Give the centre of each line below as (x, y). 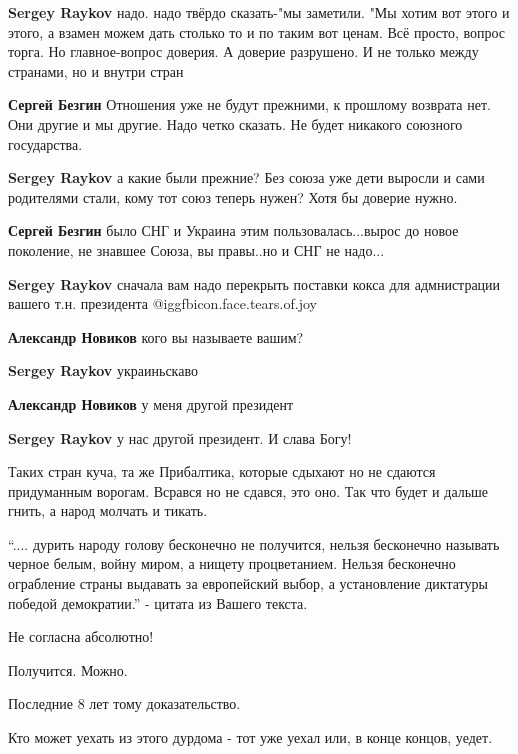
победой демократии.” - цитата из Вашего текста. (158, 602)
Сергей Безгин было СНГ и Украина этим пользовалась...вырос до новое (233, 230)
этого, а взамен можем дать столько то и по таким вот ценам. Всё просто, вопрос (257, 31)
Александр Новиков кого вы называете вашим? (156, 336)
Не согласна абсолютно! (81, 636)
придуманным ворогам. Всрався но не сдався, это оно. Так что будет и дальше (248, 490)
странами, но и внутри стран (96, 70)
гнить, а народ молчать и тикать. (108, 510)
